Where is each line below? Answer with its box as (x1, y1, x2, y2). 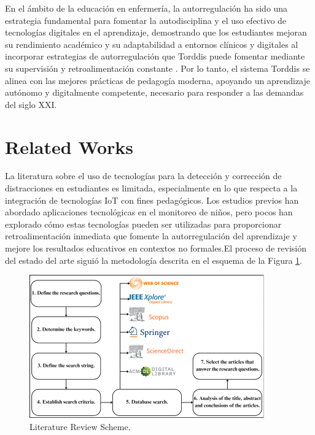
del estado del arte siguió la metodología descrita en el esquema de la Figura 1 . (5, 253, 302, 266)
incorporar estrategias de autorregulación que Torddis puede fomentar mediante (5, 50, 305, 63)
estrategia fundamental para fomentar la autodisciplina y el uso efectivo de (5, 13, 287, 26)
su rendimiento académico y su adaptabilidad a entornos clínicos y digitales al (5, 37, 298, 50)
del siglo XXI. (5, 98, 57, 110)
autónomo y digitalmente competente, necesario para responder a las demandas (5, 86, 304, 99)
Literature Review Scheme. (29, 420, 131, 433)
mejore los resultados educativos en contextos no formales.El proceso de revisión (5, 242, 306, 255)
